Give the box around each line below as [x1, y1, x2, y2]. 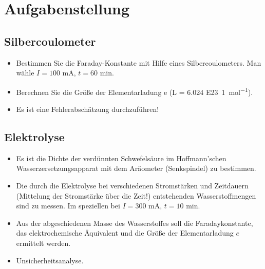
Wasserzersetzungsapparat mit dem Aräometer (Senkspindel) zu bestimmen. [16, 163, 256, 174]
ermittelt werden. [16, 237, 71, 248]
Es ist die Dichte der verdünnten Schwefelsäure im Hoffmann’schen [16, 152, 226, 163]
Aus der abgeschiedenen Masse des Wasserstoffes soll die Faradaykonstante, [16, 217, 253, 228]
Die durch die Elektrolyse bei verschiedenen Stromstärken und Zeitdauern [16, 180, 249, 190]
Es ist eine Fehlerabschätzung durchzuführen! [16, 104, 159, 114]
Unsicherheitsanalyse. [16, 255, 84, 265]
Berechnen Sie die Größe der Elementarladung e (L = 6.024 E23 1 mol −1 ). [16, 85, 253, 97]
